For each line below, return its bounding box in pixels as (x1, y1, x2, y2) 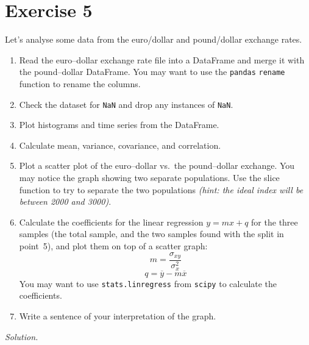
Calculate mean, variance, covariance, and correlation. (19, 138, 221, 151)
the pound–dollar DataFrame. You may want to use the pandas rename (19, 65, 285, 78)
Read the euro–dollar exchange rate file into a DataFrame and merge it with (19, 53, 305, 66)
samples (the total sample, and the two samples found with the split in (19, 227, 284, 240)
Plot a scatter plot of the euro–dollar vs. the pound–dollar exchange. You (19, 159, 295, 172)
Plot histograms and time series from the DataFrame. (19, 118, 219, 131)
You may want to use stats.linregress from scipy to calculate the (19, 277, 277, 290)
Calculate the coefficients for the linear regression (19, 215, 204, 228)
